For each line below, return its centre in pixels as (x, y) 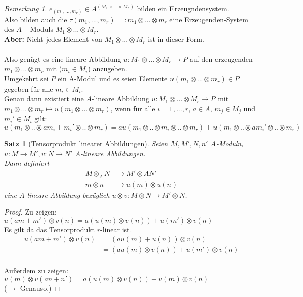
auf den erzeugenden (221, 58)
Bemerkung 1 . (26, 8)
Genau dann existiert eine (44, 98)
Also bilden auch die (36, 19)
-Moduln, (230, 143)
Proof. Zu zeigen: (30, 212)
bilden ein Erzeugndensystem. (183, 8)
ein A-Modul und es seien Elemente (113, 79)
